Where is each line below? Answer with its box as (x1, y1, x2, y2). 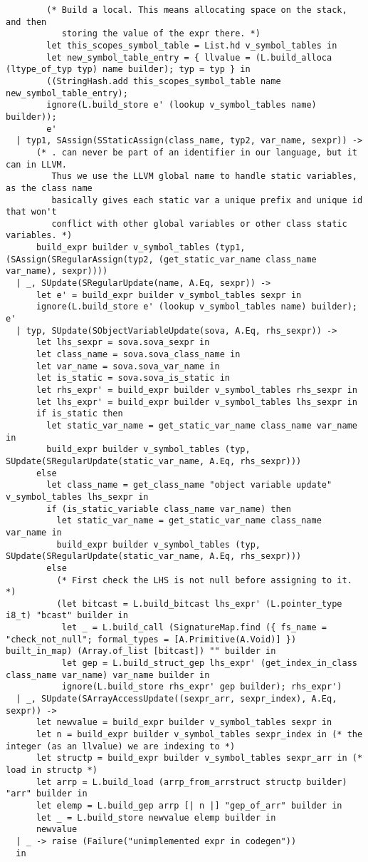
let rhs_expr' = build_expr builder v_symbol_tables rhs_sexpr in (36, 385, 357, 395)
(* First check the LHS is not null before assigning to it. (56, 575, 352, 585)
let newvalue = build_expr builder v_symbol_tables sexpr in (36, 717, 332, 728)
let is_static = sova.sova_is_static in (36, 373, 230, 384)
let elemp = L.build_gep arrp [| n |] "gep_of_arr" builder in (36, 800, 342, 811)
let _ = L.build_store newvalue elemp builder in (36, 812, 276, 823)
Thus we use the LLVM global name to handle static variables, (51, 171, 357, 182)
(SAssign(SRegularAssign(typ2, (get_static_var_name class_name (6, 254, 317, 265)
